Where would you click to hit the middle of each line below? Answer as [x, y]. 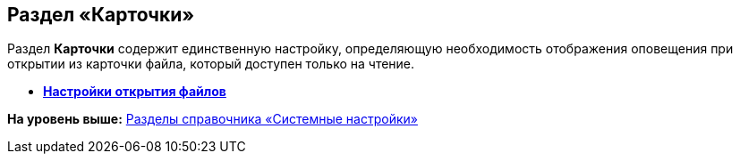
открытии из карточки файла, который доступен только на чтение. [211, 64]
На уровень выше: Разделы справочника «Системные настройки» [213, 119]
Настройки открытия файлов [135, 92]
